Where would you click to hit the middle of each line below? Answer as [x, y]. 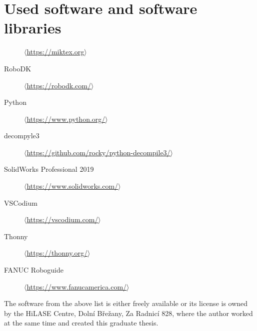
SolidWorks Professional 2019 [49, 169]
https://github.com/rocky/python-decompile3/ [98, 152]
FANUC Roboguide [34, 270]
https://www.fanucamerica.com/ [77, 286]
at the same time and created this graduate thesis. [81, 323]
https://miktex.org [55, 52]
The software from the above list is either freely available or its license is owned [126, 303]
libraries [33, 28]
